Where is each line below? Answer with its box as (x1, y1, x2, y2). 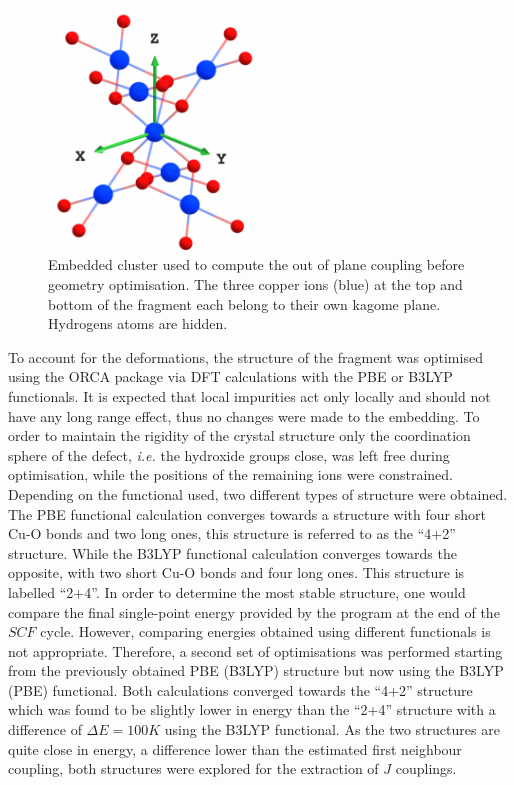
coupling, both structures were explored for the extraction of (8, 758, 379, 779)
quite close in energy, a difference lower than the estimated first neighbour (8, 738, 462, 759)
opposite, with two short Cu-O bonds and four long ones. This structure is (8, 562, 465, 583)
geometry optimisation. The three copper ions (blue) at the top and (48, 274, 463, 294)
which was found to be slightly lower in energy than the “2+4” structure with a (8, 699, 496, 720)
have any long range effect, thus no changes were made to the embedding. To (8, 405, 480, 426)
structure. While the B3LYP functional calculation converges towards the (8, 542, 457, 563)
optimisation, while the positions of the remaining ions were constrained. (8, 464, 454, 485)
